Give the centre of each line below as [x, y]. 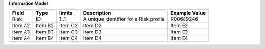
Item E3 [179, 32]
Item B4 [45, 38]
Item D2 [92, 26]
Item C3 [68, 32]
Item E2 [179, 26]
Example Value [188, 13]
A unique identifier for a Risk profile [124, 19]
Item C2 [68, 26]
